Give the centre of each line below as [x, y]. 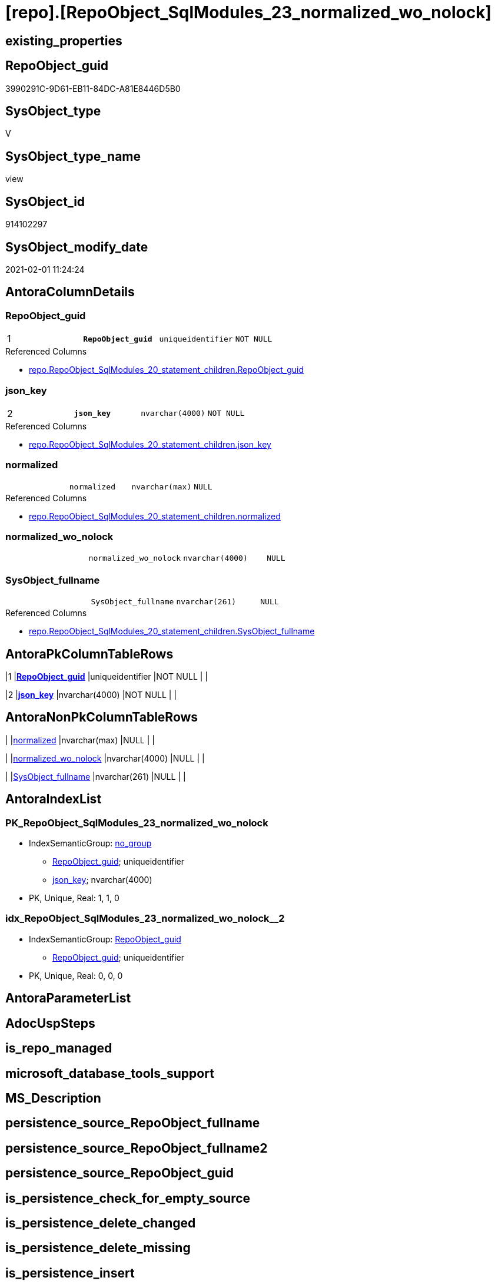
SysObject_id [45, 201]
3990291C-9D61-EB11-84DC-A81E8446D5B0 [93, 88]
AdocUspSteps [50, 1023]
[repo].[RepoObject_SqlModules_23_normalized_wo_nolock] [248, 12]
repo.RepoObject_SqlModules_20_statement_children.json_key [150, 444]
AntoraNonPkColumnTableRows [102, 717]
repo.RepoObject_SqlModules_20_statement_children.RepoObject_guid [167, 370]
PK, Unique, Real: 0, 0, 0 [76, 975]
